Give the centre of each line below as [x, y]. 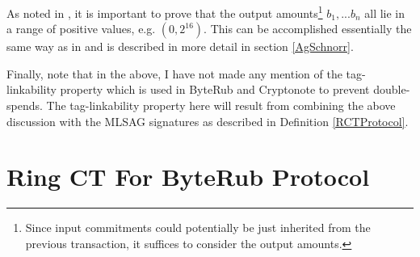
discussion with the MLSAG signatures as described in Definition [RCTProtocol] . [208, 121]
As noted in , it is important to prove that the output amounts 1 [165, 12]
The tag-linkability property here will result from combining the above [221, 105]
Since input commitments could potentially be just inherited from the [198, 228]
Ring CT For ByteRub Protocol [188, 177]
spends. [25, 105]
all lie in [385, 13]
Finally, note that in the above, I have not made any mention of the [174, 73]
